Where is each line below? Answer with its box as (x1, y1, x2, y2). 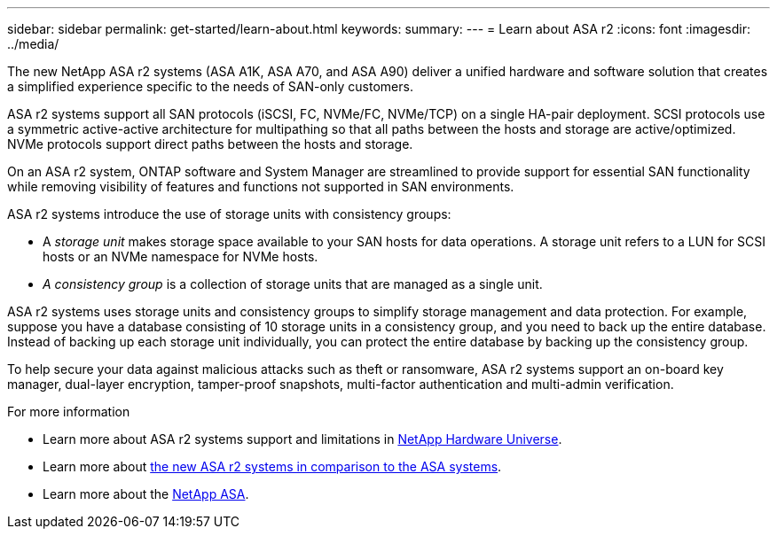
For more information (7, 404, 130, 419)
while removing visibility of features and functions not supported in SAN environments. (7, 179, 514, 194)
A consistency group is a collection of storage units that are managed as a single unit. (43, 276, 543, 291)
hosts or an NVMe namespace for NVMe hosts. (43, 249, 318, 264)
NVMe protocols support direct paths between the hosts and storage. (7, 136, 413, 151)
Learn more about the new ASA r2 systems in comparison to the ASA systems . (43, 459, 502, 474)
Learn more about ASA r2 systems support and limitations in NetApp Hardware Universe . (43, 431, 562, 447)
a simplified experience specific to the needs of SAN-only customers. (7, 79, 413, 94)
